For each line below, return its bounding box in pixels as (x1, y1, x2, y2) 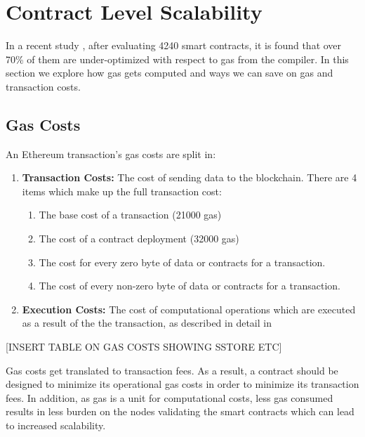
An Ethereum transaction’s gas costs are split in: (6, 146, 216, 161)
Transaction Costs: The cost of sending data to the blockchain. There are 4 (22, 170, 357, 185)
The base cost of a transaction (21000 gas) (39, 207, 222, 222)
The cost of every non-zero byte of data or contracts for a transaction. (39, 278, 340, 293)
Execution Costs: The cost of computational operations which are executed (22, 301, 356, 316)
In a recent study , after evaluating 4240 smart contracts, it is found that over (6, 38, 342, 53)
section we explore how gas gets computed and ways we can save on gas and (6, 65, 333, 80)
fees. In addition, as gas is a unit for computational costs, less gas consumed (6, 390, 333, 405)
